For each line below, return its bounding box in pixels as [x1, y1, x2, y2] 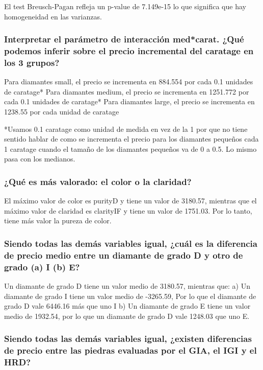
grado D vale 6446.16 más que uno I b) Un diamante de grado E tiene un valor [4, 300, 251, 311]
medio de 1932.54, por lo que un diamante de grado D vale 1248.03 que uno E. [4, 310, 250, 321]
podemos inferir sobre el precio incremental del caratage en [4, 44, 254, 57]
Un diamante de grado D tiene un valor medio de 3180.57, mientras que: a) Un [4, 281, 250, 291]
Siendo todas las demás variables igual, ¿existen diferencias [4, 332, 252, 345]
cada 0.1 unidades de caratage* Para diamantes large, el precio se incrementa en [4, 96, 255, 107]
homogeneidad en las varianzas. [4, 11, 102, 21]
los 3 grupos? [4, 56, 60, 68]
